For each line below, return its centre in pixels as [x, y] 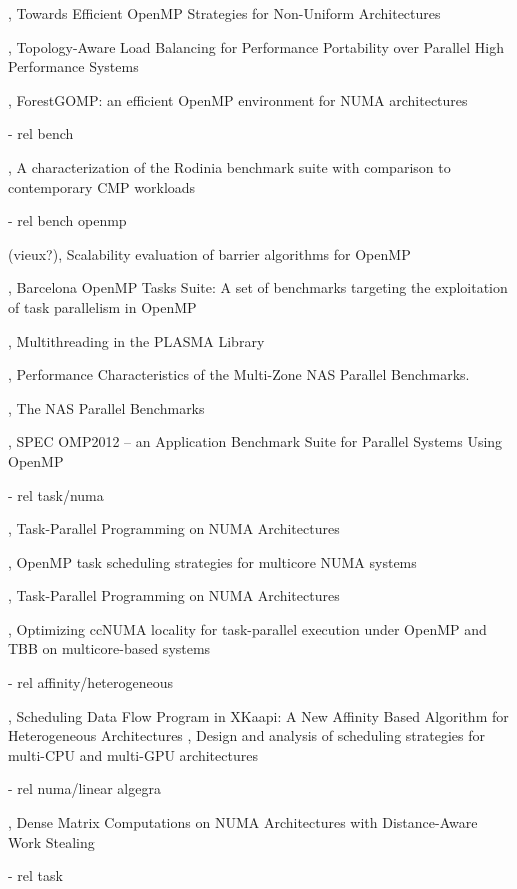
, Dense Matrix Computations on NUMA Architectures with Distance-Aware [243, 822]
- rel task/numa [56, 494]
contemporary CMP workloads [102, 186]
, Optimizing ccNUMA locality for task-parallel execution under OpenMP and [247, 628]
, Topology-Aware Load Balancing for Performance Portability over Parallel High [256, 46]
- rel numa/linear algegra [84, 788]
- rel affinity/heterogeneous [91, 682]
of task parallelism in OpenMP [102, 306]
